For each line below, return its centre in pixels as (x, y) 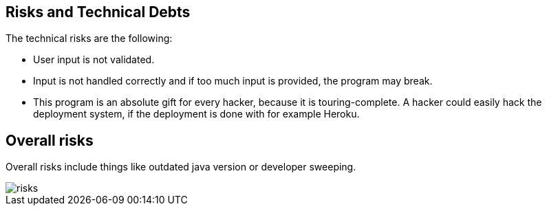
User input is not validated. (94, 60)
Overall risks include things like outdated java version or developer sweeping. (181, 167)
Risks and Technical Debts (98, 12)
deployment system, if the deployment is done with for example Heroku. (196, 114)
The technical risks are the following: (89, 38)
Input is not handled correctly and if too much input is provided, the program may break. (233, 81)
